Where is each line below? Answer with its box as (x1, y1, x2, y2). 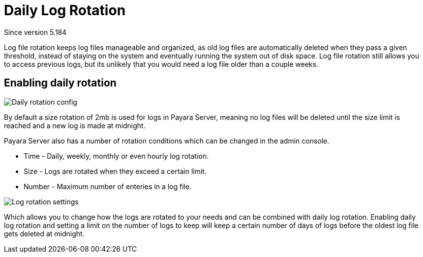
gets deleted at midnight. (4, 229, 85, 238)
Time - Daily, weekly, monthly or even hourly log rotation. (24, 151, 209, 160)
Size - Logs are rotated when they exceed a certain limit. (24, 167, 207, 175)
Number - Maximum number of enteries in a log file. (24, 182, 192, 191)
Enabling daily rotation (4, 77, 117, 89)
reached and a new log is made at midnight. (4, 121, 146, 130)
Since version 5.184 (4, 28, 67, 36)
